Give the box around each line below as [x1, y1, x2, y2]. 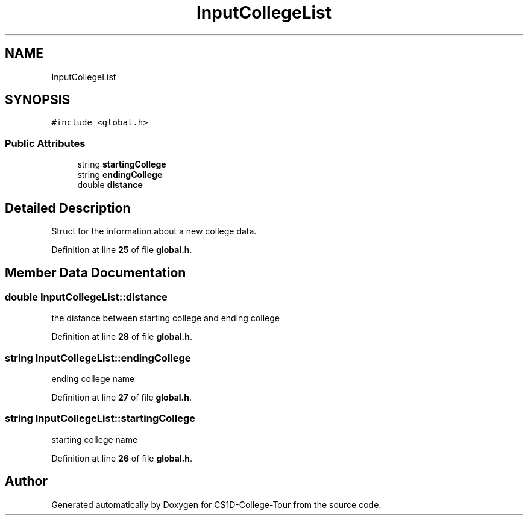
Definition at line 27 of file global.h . [51, 392, 192, 403]
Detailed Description [5, 200, 131, 216]
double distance [77, 180, 143, 190]
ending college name [51, 374, 135, 384]
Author [5, 474, 48, 489]
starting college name [51, 434, 138, 445]
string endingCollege [77, 169, 163, 180]
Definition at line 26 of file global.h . [51, 453, 192, 463]
